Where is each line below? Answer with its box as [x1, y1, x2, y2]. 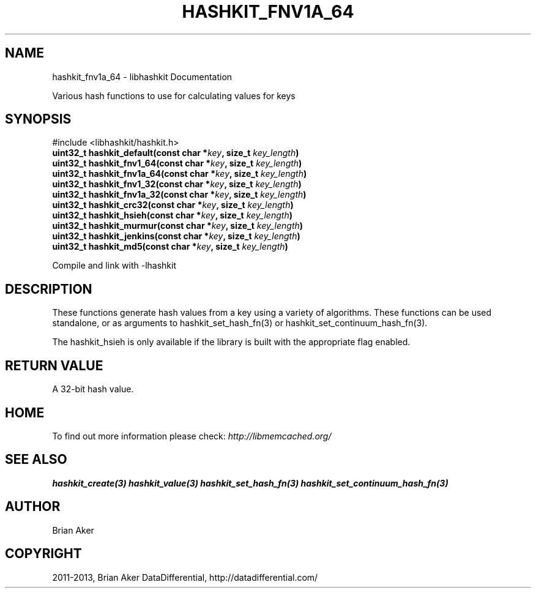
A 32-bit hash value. [52, 384, 134, 395]
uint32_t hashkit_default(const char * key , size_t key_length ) [52, 147, 299, 159]
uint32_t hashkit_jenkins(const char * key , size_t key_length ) [52, 231, 300, 242]
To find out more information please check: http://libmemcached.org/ [52, 430, 332, 441]
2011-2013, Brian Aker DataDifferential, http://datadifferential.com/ [52, 572, 318, 583]
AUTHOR [5, 499, 61, 515]
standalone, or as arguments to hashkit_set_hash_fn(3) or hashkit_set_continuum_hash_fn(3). [52, 318, 428, 329]
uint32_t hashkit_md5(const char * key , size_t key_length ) [52, 241, 288, 252]
